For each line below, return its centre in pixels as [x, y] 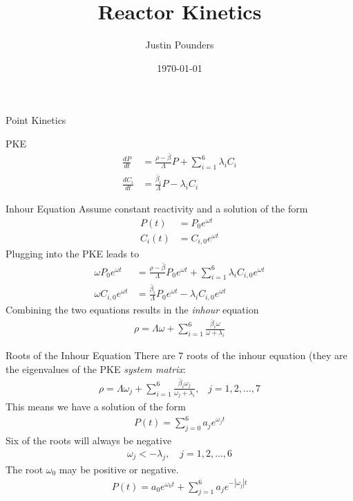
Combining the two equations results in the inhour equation [132, 309]
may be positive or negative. [119, 469]
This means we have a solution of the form [96, 407]
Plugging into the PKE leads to [73, 254]
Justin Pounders [180, 45]
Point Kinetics [36, 120]
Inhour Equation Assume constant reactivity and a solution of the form [157, 208]
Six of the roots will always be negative [89, 440]
